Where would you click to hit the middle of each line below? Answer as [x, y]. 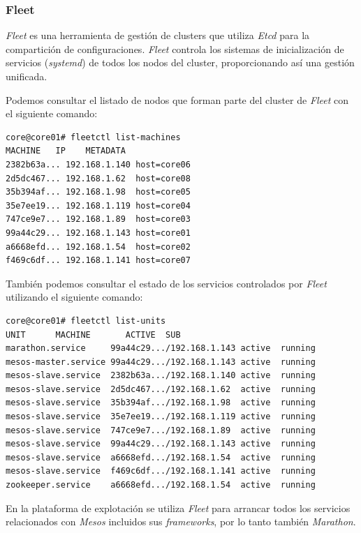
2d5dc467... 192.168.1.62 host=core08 [98, 178]
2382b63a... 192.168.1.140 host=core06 [98, 164]
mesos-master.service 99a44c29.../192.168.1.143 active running [161, 362]
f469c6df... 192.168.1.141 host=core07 [98, 261]
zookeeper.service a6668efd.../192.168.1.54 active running [161, 485]
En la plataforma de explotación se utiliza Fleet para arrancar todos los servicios [178, 508]
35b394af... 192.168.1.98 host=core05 [98, 192]
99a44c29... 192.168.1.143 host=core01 [98, 233]
